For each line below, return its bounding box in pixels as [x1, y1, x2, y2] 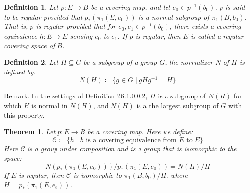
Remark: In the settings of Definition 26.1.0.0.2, [4, 91, 148, 101]
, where [166, 169, 188, 180]
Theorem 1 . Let [4, 126, 56, 137]
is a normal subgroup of [138, 11, 209, 22]
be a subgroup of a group [83, 56, 157, 67]
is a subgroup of [158, 91, 206, 101]
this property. [4, 110, 45, 120]
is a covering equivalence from [86, 136, 177, 144]
